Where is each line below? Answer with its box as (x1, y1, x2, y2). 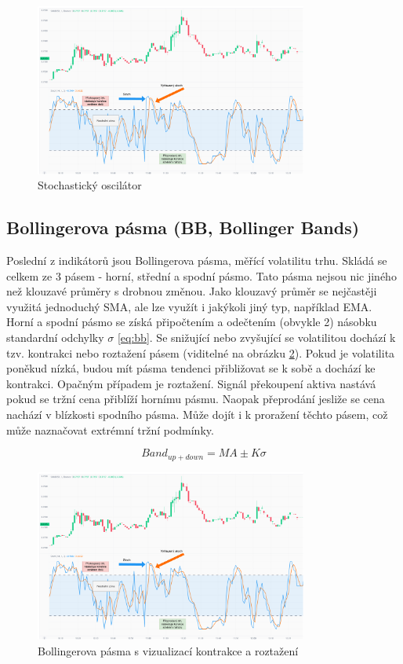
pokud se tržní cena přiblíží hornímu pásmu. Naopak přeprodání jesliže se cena (6, 391, 385, 407)
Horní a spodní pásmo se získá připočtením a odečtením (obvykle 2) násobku (6, 314, 377, 330)
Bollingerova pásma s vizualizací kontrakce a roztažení (38, 642, 299, 658)
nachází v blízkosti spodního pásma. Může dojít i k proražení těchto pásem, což (6, 405, 388, 422)
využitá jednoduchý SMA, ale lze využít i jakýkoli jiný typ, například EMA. (6, 298, 372, 314)
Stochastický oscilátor (38, 177, 142, 193)
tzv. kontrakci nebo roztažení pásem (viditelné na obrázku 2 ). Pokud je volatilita (6, 344, 395, 361)
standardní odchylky (6, 329, 104, 345)
